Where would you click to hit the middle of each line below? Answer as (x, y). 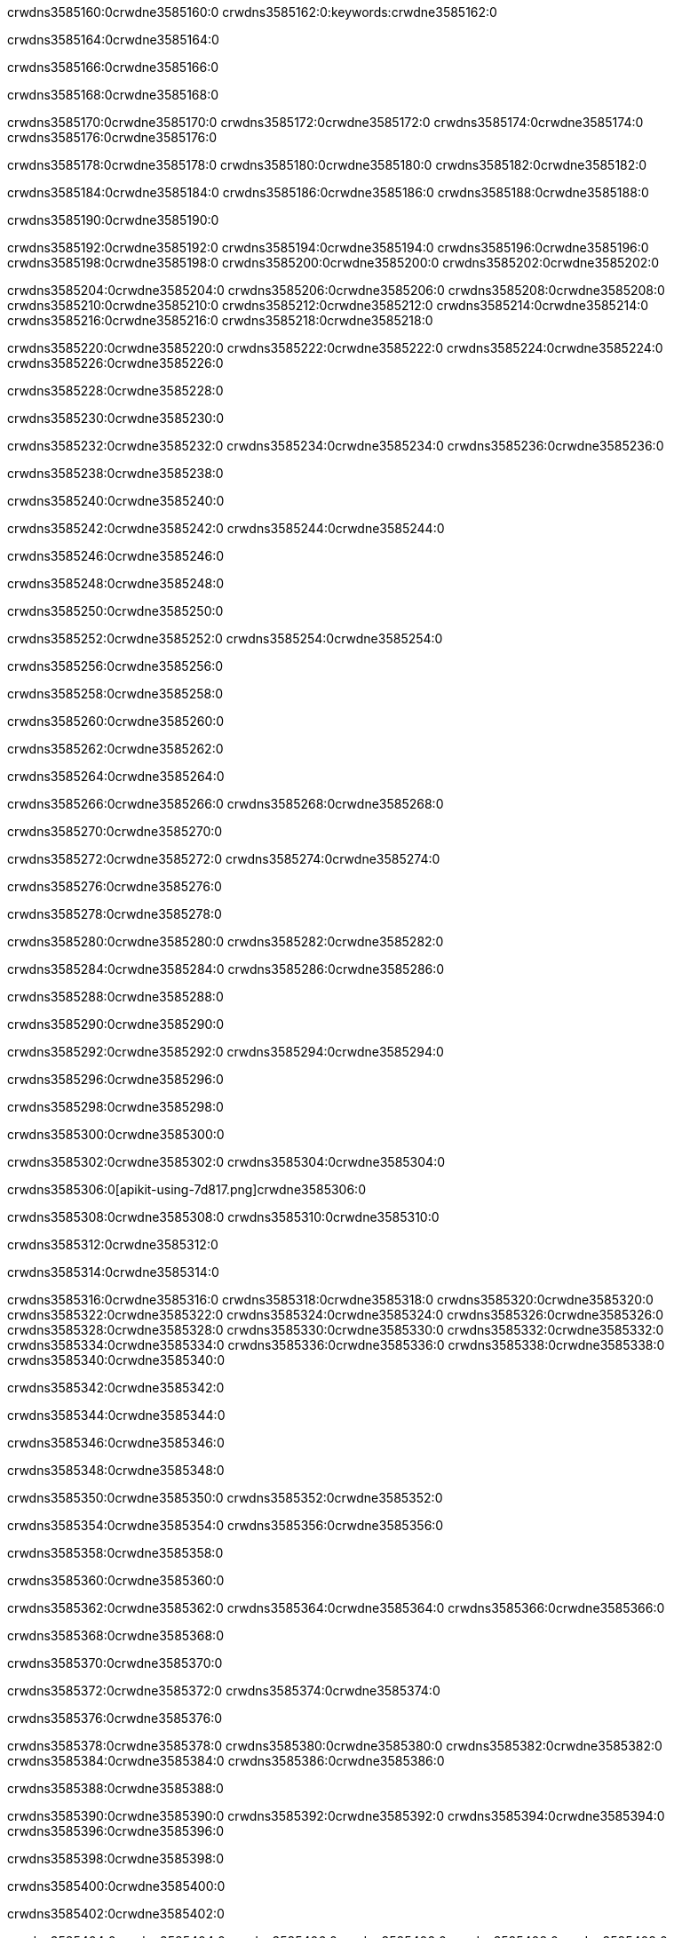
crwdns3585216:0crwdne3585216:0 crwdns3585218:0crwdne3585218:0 (220, 320)
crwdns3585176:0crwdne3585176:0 (112, 137)
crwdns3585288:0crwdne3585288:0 (115, 997)
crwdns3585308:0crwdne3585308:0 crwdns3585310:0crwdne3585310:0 (223, 1217)
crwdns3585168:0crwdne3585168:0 (113, 95)
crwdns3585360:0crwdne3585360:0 (116, 1580)
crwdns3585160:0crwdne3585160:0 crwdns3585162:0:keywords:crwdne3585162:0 (252, 12)
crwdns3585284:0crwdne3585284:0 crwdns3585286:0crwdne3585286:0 (226, 969)
